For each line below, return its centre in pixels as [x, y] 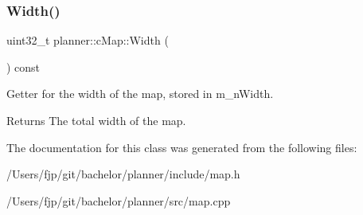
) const [23, 66]
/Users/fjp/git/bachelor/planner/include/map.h [123, 174]
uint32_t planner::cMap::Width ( [88, 40]
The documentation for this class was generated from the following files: [182, 147]
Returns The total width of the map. [96, 120]
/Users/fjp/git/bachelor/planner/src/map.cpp [119, 200]
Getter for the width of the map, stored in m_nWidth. [140, 94]
